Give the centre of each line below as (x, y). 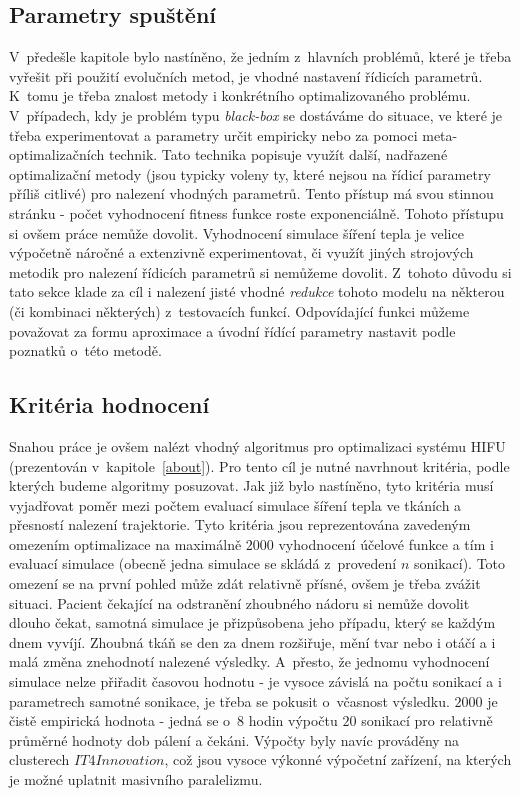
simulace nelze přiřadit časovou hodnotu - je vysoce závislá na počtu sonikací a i (255, 681)
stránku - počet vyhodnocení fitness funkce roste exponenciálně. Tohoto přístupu (256, 212)
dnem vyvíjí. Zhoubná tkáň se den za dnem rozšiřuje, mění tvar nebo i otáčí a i (252, 641)
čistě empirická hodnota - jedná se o (120, 720)
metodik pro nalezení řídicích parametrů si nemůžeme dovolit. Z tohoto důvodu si (260, 271)
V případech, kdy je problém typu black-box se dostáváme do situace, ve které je (256, 114)
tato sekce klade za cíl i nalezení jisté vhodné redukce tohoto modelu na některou (257, 291)
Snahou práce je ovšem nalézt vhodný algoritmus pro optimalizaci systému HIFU (257, 445)
